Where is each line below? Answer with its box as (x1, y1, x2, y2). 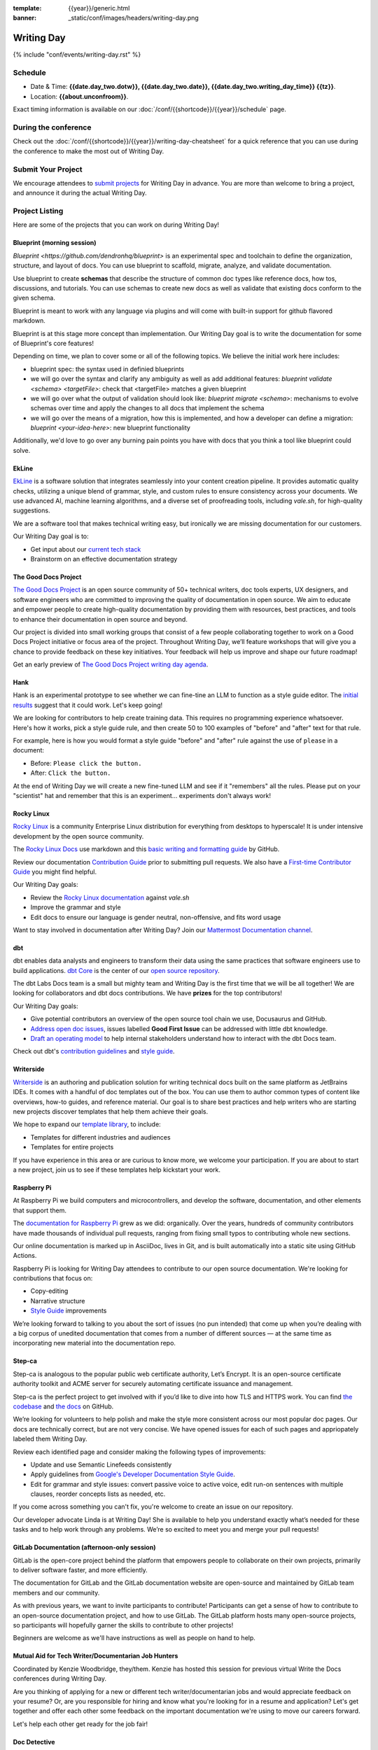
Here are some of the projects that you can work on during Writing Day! (13, 220, 220, 229)
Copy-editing (30, 1287, 69, 1295)
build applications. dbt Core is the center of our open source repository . (13, 966, 220, 974)
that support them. (13, 1206, 66, 1214)
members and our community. (13, 1588, 100, 1597)
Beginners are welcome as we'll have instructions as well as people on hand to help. (13, 1634, 255, 1642)
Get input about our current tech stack (30, 545, 141, 553)
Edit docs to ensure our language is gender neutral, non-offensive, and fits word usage (30, 913, 281, 921)
